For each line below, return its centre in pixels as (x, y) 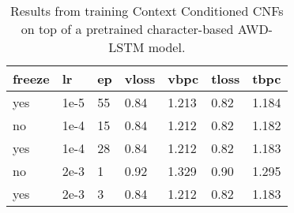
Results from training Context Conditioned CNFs (147, 11)
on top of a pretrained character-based (127, 29)
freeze (31, 78)
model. (167, 47)
